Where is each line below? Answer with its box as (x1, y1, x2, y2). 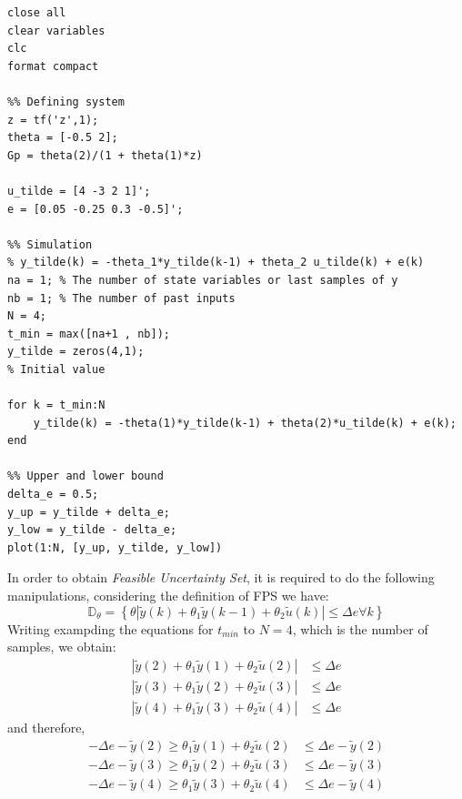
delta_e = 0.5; (7, 488, 99, 501)
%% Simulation (7, 238, 93, 251)
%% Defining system (7, 95, 125, 108)
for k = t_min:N (7, 399, 105, 412)
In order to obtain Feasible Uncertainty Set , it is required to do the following (7, 568, 435, 587)
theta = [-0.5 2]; (7, 131, 118, 145)
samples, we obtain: (7, 637, 116, 656)
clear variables (7, 24, 105, 37)
